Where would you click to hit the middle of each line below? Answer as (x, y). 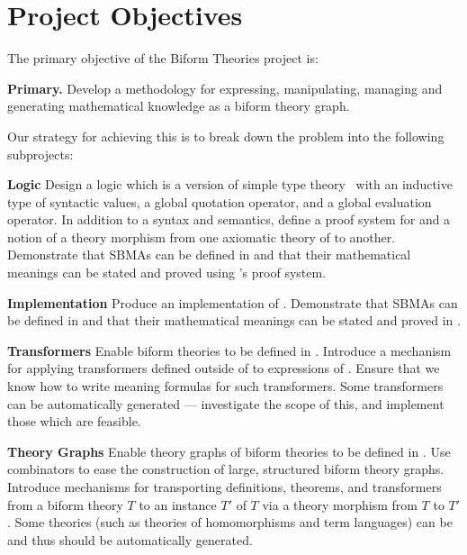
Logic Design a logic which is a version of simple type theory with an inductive (230, 184)
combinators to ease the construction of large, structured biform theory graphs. (226, 469)
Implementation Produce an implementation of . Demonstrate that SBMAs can (233, 302)
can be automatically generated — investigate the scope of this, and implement (226, 403)
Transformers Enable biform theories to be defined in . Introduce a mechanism (229, 350)
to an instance (178, 504)
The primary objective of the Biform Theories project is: (163, 58)
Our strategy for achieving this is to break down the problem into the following (226, 136)
